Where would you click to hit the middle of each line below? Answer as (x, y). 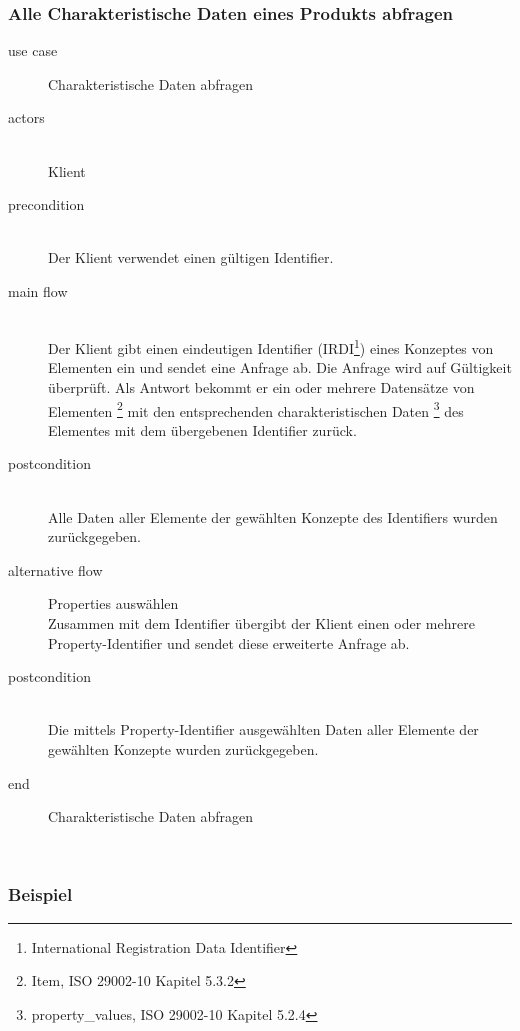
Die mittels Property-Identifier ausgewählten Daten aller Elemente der (263, 729)
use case (33, 50)
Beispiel (40, 894)
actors (26, 117)
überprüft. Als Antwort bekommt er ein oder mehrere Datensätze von (261, 387)
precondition (46, 204)
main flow (38, 290)
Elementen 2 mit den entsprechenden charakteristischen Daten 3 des (256, 409)
